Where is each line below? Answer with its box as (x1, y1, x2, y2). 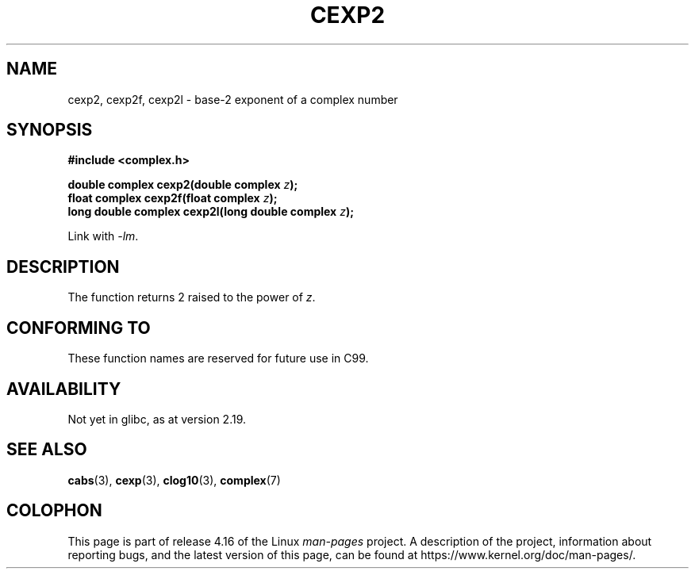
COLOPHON (6, 500, 102, 521)
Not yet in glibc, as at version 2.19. (67, 412, 247, 426)
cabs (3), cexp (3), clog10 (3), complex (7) (67, 473, 281, 487)
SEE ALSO (6, 439, 87, 460)
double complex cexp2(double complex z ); (67, 178, 298, 192)
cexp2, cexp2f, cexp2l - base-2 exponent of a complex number (67, 92, 398, 106)
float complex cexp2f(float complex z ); (67, 191, 278, 205)
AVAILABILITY (6, 378, 121, 399)
